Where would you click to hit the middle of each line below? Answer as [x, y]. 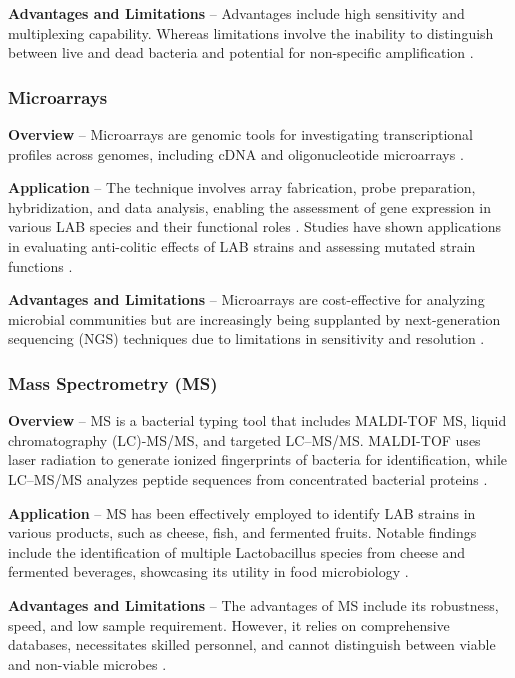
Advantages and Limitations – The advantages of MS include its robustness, [253, 604]
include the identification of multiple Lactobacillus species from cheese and [237, 551]
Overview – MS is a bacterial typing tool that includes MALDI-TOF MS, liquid [257, 420]
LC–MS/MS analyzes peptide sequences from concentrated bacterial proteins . [248, 478]
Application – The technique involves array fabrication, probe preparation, [242, 187]
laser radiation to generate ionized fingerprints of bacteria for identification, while [258, 459]
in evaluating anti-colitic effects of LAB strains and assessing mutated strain [242, 245]
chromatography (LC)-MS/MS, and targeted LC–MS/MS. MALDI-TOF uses [244, 439]
